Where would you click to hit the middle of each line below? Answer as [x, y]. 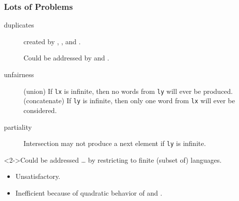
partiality [18, 127]
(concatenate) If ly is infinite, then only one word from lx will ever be [129, 100]
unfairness [19, 74]
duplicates [19, 25]
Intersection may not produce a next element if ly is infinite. [115, 143]
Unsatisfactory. [38, 176]
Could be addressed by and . [66, 58]
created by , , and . [52, 41]
